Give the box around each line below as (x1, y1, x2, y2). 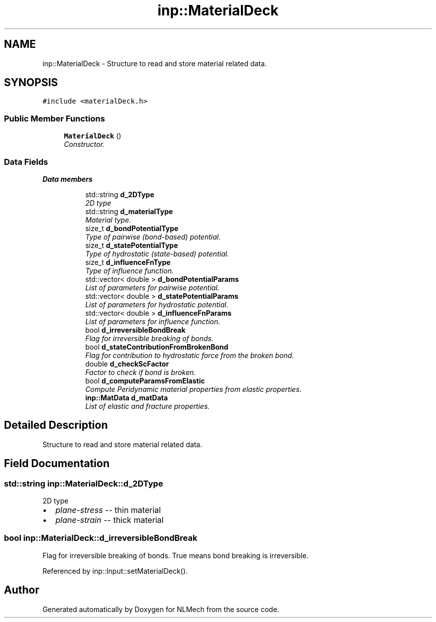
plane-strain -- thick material (55, 515, 164, 525)
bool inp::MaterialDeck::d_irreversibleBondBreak (4, 533, 198, 543)
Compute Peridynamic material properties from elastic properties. (85, 384, 302, 393)
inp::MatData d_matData (85, 393, 168, 402)
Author (4, 584, 39, 597)
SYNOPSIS (4, 76, 58, 89)
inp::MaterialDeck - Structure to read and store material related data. (42, 59, 267, 68)
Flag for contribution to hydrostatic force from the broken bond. (85, 351, 294, 360)
